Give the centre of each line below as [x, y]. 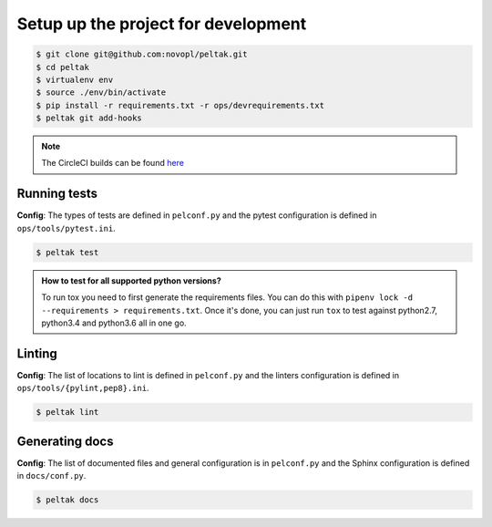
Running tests [57, 194]
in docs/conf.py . [51, 476]
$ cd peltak [63, 67]
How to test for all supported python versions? [132, 280]
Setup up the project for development [162, 24]
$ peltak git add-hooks [89, 118]
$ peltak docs [67, 500]
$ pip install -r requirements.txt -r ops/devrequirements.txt [180, 105]
